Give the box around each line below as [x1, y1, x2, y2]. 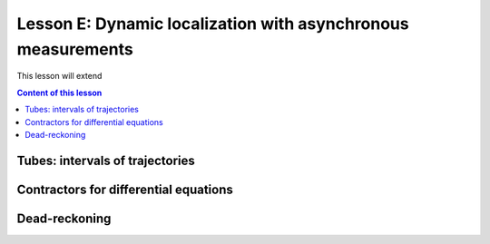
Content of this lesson [16, 87, 103, 98]
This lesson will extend [16, 71, 103, 82]
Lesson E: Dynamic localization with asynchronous [16, 14, 409, 34]
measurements [16, 39, 133, 59]
